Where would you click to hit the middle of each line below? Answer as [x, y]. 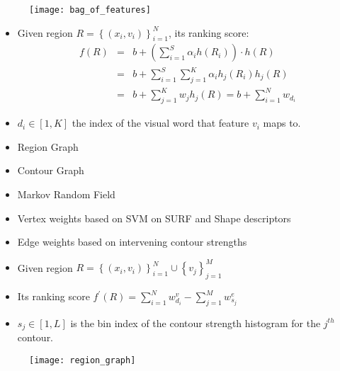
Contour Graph [51, 170]
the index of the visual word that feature [160, 123]
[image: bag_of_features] [90, 10]
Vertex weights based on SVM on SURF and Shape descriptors [154, 218]
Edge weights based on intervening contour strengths [132, 242]
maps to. [282, 123]
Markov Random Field [66, 194]
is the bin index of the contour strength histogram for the [195, 323]
